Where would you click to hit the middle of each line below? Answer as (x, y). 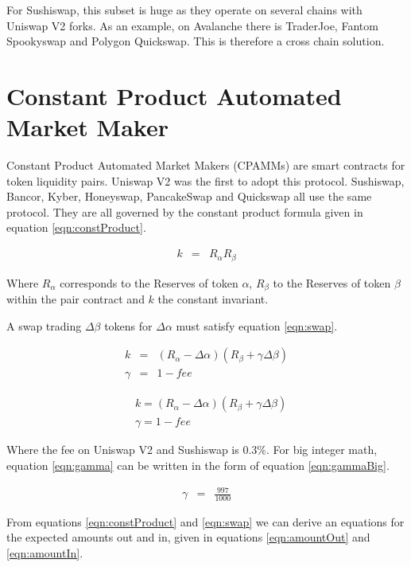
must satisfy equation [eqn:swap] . (257, 325)
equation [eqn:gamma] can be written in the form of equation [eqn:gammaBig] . (198, 465)
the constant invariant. (213, 299)
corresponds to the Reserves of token (149, 282)
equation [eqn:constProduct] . (76, 227)
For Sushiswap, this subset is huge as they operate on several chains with (184, 10)
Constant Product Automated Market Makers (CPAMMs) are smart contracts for (206, 165)
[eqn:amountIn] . (45, 553)
